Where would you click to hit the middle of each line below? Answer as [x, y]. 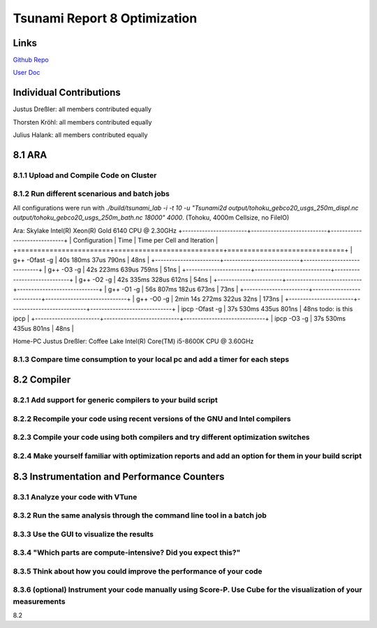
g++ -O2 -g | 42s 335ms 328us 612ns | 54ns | [145, 279]
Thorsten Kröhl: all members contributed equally [82, 122]
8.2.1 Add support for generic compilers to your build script [115, 400]
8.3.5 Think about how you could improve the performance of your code [138, 571]
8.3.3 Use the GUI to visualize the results [83, 534]
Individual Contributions [67, 93]
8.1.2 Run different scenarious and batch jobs [91, 194]
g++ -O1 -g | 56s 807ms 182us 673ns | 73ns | [173, 289]
